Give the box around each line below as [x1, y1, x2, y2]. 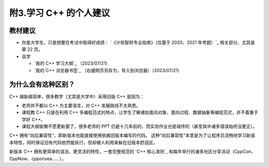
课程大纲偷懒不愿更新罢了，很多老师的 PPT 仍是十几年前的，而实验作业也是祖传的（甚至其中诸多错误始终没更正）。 [21, 123, 258, 129]
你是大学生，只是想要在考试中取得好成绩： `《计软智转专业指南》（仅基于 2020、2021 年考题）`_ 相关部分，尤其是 [21, 40, 255, 46]
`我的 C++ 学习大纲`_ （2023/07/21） [34, 60, 111, 67]
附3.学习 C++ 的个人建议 [9, 7, 110, 18]
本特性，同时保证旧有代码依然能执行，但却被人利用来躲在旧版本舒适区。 [9, 139, 158, 145]
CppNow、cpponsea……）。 [9, 156, 67, 162]
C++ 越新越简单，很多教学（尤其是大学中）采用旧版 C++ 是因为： [9, 93, 144, 99]
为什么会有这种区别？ [9, 80, 75, 89]
